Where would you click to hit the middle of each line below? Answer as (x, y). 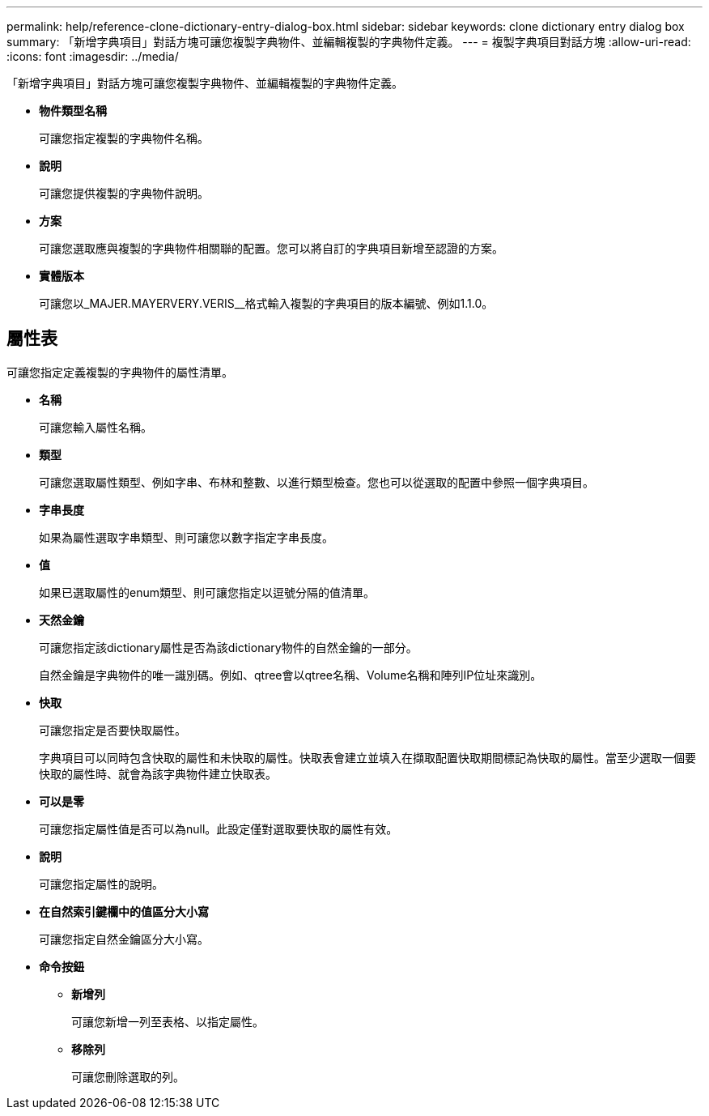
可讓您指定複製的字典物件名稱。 (124, 138)
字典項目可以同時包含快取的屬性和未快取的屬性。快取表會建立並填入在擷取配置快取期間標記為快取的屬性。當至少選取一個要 (367, 757)
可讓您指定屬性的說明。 (101, 884)
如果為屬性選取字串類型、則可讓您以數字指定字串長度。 (186, 537)
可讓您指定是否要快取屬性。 (113, 730)
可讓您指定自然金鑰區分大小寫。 (124, 939)
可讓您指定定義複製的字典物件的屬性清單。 (120, 372)
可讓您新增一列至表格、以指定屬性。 (168, 1021)
